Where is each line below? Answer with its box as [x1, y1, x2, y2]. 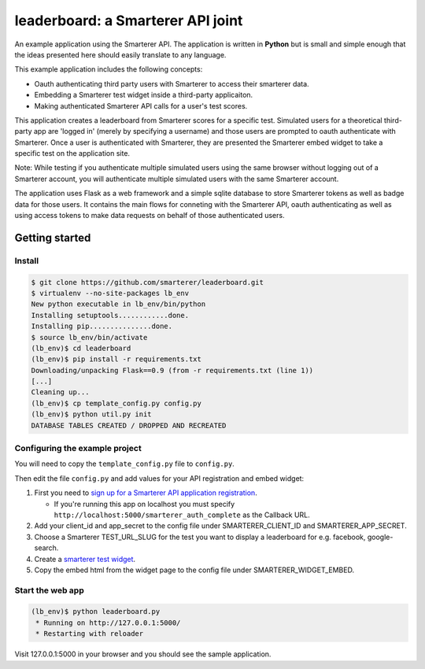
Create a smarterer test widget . [34, 554, 136, 564]
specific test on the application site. [14, 149, 130, 158]
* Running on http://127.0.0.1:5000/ [35, 618, 181, 627]
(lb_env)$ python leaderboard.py [31, 607, 161, 616]
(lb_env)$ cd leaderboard [31, 343, 131, 353]
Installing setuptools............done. [31, 311, 189, 320]
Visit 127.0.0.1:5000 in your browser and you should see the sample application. [14, 649, 272, 659]
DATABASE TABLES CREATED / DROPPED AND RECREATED [31, 421, 227, 430]
